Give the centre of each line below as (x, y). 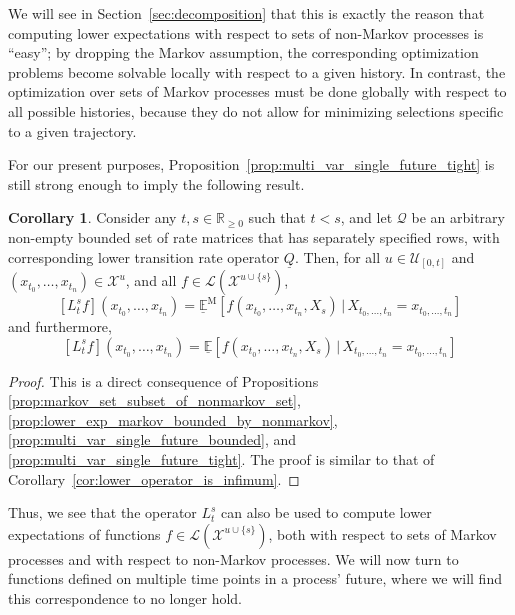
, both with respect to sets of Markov (382, 533)
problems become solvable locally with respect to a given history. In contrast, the (257, 71)
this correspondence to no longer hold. (125, 597)
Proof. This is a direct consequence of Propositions (163, 380)
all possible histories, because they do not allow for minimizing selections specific (256, 110)
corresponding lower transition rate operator (144, 256)
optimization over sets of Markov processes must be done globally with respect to (257, 91)
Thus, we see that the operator (102, 512)
